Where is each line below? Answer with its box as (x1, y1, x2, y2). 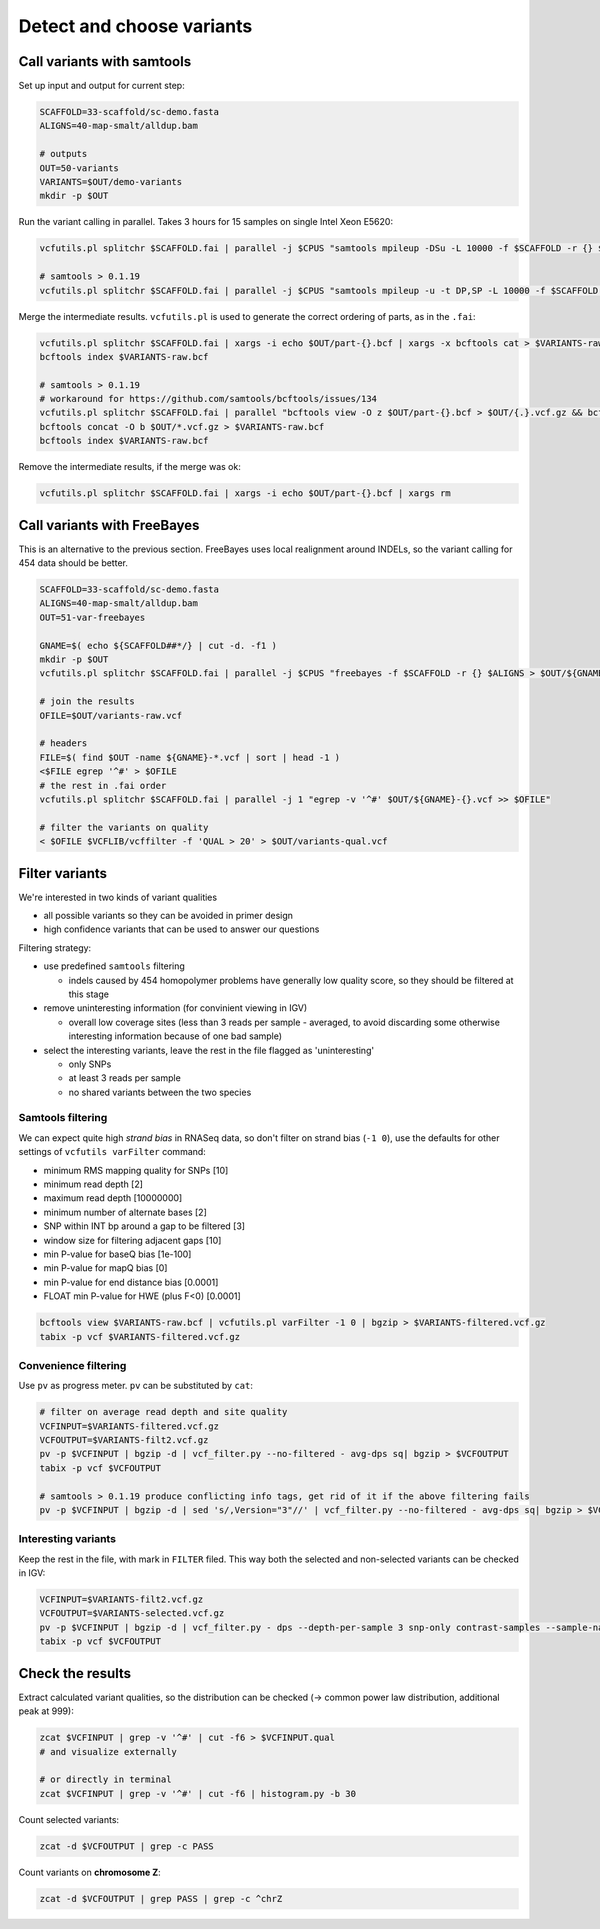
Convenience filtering (18, 1358, 127, 1372)
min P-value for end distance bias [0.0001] (43, 1276, 219, 1288)
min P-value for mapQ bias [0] (43, 1262, 168, 1274)
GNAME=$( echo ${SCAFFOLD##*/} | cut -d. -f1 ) (39, 640, 277, 651)
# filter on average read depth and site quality (39, 1406, 288, 1418)
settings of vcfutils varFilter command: (18, 1146, 207, 1158)
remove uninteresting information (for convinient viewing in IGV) (43, 1002, 308, 1014)
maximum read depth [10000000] (43, 1192, 183, 1204)
